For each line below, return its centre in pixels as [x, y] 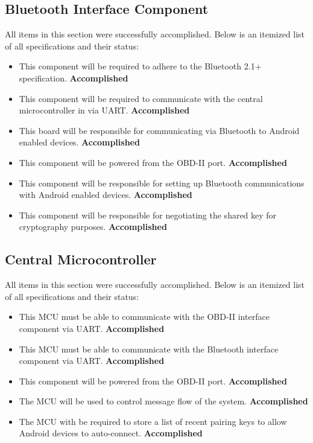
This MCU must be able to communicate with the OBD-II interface [144, 317]
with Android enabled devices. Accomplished [106, 195]
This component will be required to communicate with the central [141, 98]
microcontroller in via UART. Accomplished [104, 110]
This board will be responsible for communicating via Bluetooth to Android [159, 130]
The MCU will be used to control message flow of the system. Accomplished [163, 401]
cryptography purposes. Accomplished [93, 227]
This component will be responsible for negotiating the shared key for [148, 215]
